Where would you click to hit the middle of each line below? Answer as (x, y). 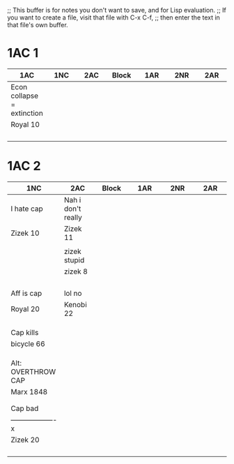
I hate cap (27, 209)
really (73, 217)
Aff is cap (26, 293)
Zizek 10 (25, 233)
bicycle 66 (28, 343)
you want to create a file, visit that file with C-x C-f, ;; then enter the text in (114, 17)
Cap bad (25, 408)
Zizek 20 (25, 440)
